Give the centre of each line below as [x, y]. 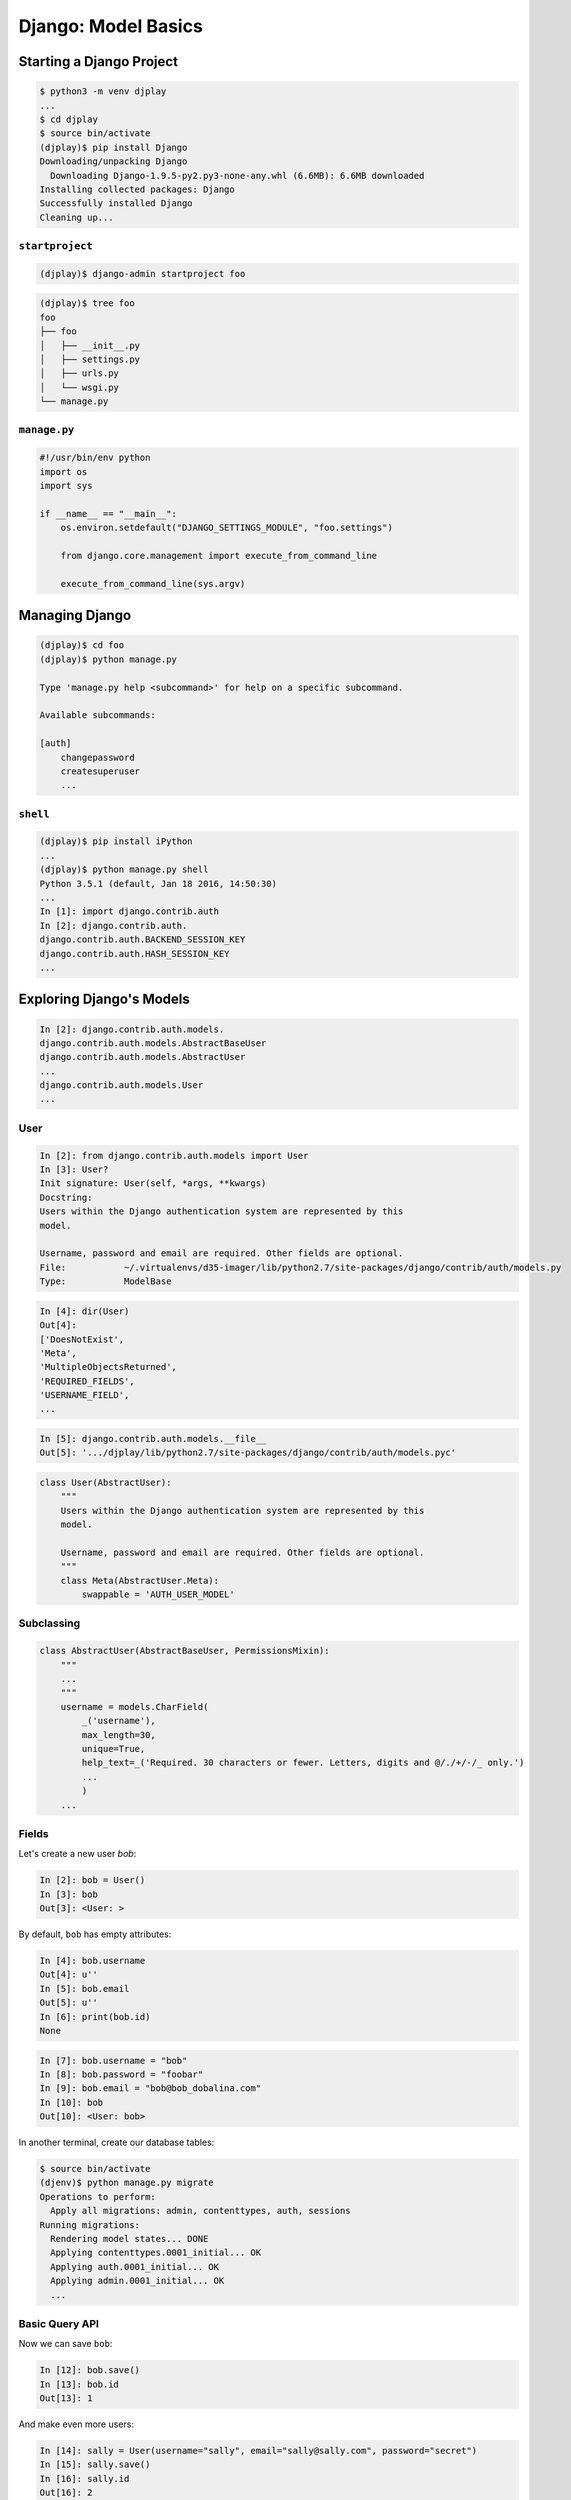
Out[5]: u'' [69, 2003]
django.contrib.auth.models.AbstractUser [142, 1057]
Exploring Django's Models [104, 999]
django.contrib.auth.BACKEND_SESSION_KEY [142, 939]
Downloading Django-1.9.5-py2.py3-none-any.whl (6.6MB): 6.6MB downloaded [237, 175]
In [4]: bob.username [92, 1961]
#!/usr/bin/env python [95, 458]
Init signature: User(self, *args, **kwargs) [153, 1183]
